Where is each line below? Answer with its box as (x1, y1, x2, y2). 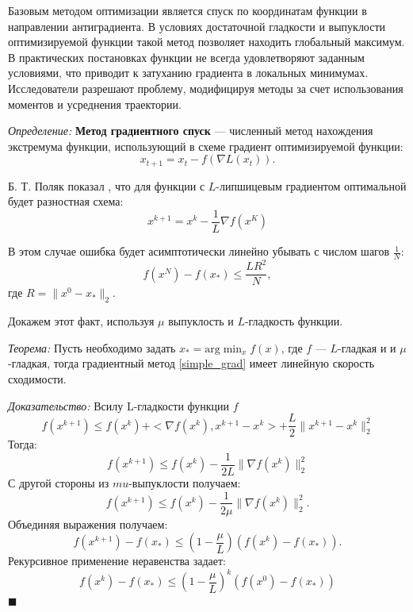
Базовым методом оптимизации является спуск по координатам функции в (8, 2, 367, 18)
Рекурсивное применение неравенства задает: (8, 552, 226, 569)
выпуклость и (168, 313, 234, 329)
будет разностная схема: (8, 193, 124, 210)
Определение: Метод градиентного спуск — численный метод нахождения (8, 122, 373, 139)
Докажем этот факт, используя (8, 313, 155, 329)
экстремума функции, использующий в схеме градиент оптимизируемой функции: (8, 137, 403, 154)
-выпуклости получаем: (128, 474, 241, 491)
